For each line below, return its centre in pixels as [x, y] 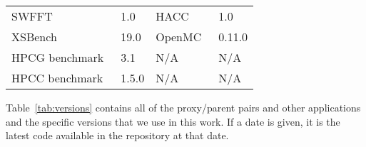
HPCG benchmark [58, 57]
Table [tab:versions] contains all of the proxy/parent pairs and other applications [183, 107]
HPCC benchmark [57, 78]
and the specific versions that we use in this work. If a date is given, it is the [173, 121]
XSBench [34, 37]
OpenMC [179, 37]
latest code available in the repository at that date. [117, 135]
